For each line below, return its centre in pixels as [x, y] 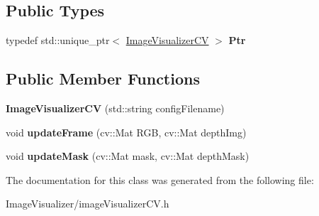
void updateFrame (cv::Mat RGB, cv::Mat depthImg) [126, 132]
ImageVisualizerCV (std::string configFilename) [115, 108]
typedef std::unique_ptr [58, 40]
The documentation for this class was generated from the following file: [160, 179]
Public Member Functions [103, 79]
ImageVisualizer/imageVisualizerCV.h [88, 204]
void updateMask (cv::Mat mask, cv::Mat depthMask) [128, 156]
